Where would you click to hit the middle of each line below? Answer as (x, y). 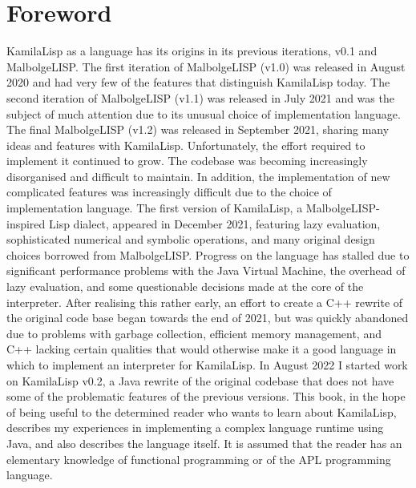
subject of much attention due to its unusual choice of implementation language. (204, 113)
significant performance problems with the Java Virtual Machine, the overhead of (206, 270)
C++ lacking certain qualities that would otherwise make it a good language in (202, 349)
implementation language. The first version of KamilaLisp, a (155, 208)
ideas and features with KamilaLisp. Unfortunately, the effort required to (186, 145)
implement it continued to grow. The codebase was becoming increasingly (187, 161)
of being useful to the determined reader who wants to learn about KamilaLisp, (202, 411)
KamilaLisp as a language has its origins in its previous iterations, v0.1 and (192, 51)
